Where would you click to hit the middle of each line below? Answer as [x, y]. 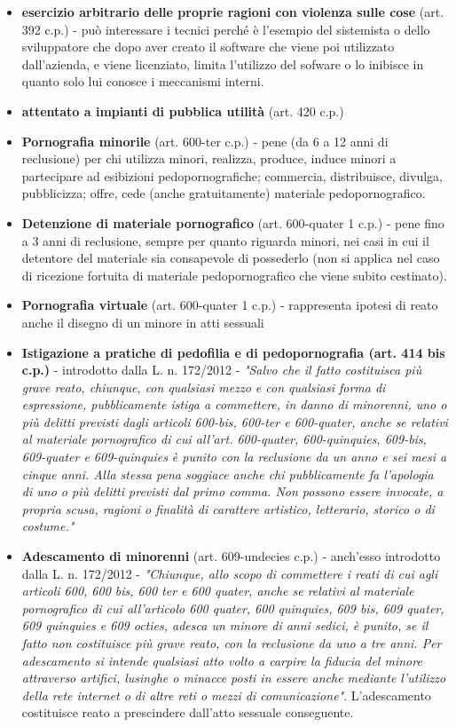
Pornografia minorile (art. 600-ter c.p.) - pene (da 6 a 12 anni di [205, 141]
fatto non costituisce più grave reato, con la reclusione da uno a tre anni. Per [232, 643]
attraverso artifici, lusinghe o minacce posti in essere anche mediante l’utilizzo [234, 678]
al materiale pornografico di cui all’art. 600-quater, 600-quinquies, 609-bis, [224, 439]
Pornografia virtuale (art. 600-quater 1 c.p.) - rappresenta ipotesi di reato [230, 305]
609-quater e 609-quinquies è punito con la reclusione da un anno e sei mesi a [234, 457]
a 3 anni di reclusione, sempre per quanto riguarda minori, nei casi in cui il [225, 240]
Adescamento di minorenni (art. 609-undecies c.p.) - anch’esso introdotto [231, 556]
